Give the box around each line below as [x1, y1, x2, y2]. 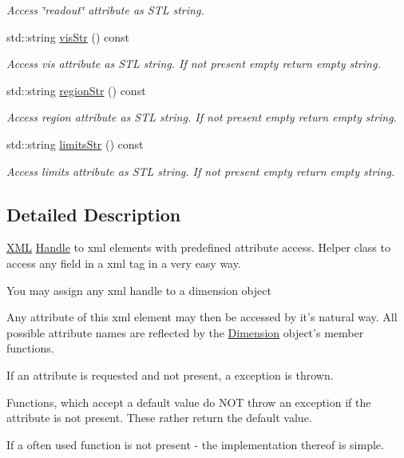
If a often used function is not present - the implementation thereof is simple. [6, 436, 384, 452]
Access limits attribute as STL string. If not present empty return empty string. [6, 162, 395, 179]
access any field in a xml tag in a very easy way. [6, 254, 241, 271]
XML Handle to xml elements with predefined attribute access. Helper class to [6, 239, 390, 256]
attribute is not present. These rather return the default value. [6, 409, 312, 426]
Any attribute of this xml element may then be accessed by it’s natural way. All [6, 309, 398, 325]
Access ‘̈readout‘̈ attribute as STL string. [6, 2, 204, 18]
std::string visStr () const [6, 28, 130, 45]
